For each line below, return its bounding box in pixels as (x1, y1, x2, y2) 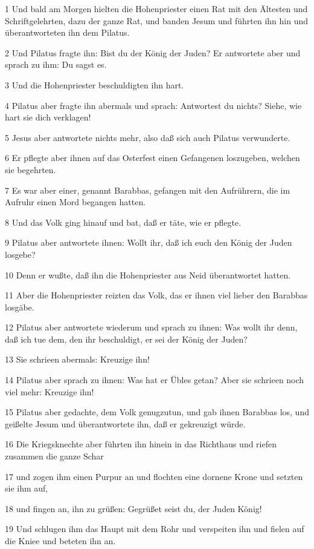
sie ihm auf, (5, 482, 48, 495)
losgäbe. (5, 300, 34, 313)
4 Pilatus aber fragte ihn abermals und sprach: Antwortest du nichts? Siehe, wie (5, 99, 302, 111)
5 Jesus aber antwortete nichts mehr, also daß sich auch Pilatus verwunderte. (5, 131, 290, 143)
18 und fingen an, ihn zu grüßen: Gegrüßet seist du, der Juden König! (5, 502, 262, 514)
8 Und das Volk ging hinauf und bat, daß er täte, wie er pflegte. (5, 215, 242, 228)
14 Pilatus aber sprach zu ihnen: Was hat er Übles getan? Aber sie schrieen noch (5, 373, 304, 386)
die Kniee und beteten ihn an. (5, 534, 116, 547)
